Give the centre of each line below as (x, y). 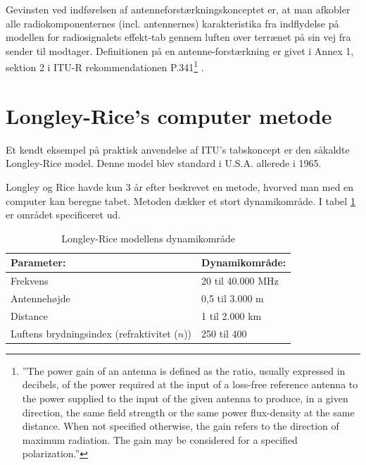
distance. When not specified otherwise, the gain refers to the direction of (181, 426)
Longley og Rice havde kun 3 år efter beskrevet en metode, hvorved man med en (180, 186)
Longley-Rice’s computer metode (169, 115)
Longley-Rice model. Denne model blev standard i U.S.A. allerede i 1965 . (164, 163)
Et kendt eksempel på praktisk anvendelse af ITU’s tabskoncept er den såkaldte (178, 149)
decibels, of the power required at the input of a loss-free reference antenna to (190, 384)
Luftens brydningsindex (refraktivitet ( (94, 333)
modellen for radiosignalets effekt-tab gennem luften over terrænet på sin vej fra (178, 37)
